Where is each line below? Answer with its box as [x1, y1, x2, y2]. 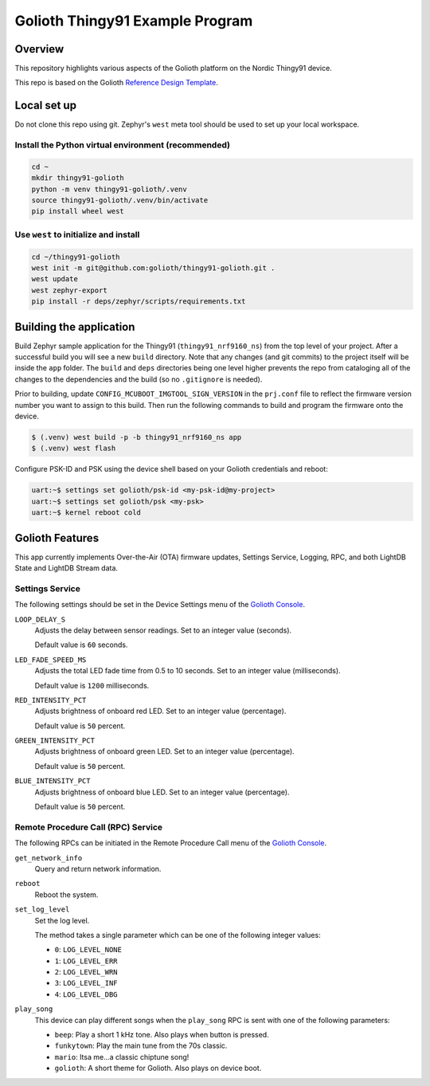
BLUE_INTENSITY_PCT [14, 777, 91, 786]
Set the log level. [34, 915, 90, 925]
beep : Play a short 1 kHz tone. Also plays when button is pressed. [54, 1030, 270, 1040]
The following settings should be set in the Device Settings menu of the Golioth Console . [14, 600, 306, 610]
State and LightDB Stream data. [14, 563, 119, 573]
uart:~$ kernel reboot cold [31, 508, 141, 517]
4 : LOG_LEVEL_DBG [54, 989, 118, 999]
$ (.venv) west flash [31, 444, 116, 453]
